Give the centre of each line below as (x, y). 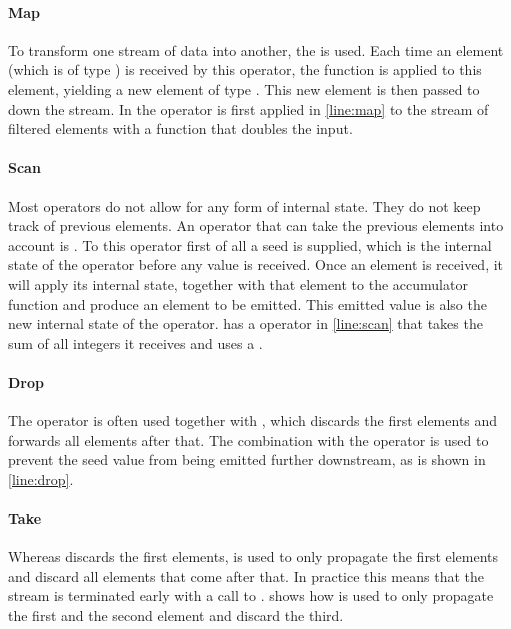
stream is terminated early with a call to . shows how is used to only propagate (251, 595)
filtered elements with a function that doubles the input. (180, 128)
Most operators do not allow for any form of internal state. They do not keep (244, 205)
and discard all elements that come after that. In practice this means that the (246, 575)
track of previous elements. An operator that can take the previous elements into (256, 225)
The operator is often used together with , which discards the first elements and (253, 420)
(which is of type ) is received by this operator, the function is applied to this (245, 69)
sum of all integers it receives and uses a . (135, 342)
